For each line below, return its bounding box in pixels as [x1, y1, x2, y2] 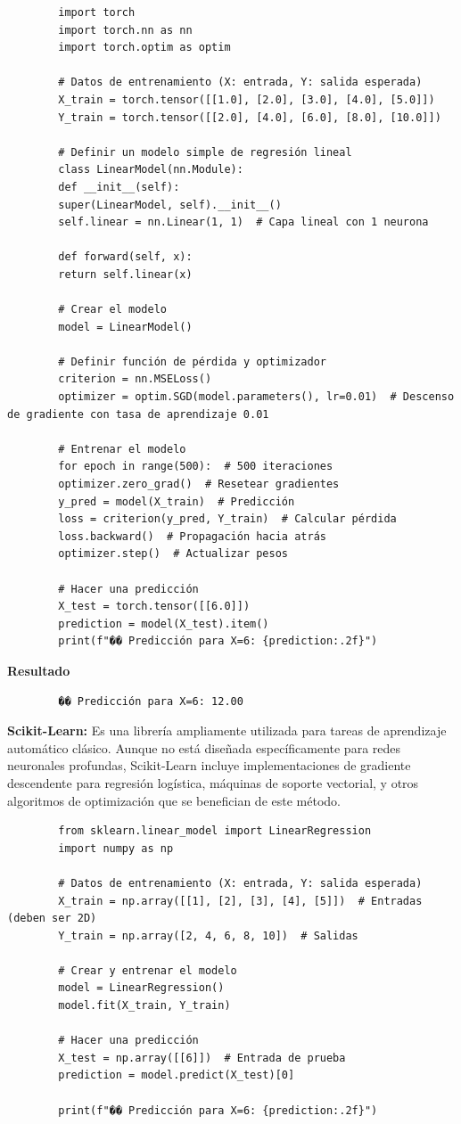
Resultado [7, 660, 70, 679]
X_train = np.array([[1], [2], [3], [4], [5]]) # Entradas [58, 894, 423, 907]
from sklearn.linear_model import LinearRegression [58, 825, 372, 838]
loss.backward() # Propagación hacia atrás [58, 529, 326, 543]
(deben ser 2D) [7, 912, 97, 925]
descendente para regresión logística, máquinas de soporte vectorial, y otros [7, 773, 419, 792]
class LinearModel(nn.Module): [58, 163, 243, 176]
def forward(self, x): [58, 250, 193, 264]
